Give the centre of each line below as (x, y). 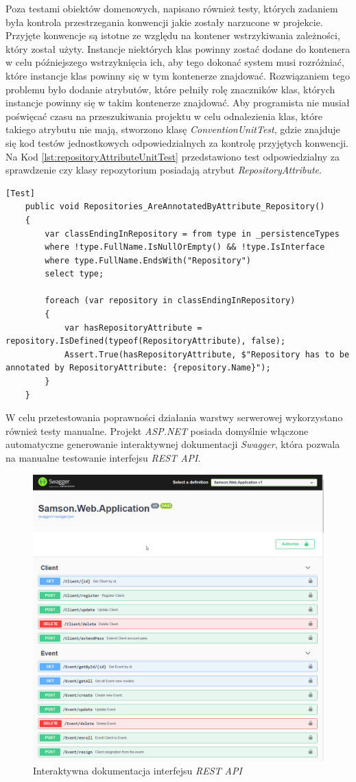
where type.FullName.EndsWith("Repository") (148, 260)
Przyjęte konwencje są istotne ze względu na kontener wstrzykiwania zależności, (173, 35)
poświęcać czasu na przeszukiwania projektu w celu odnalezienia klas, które (164, 116)
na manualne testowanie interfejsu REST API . (103, 458)
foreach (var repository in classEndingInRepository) (170, 301)
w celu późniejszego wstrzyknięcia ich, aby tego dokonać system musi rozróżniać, (175, 62)
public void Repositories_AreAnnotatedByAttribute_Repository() (175, 207)
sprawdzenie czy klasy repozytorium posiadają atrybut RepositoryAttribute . (164, 170)
